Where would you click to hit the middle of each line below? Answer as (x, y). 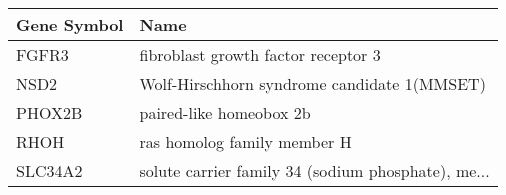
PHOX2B (49, 112)
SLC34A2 (49, 170)
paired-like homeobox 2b (225, 112)
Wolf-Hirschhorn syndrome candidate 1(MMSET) (312, 83)
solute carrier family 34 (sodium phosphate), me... (314, 170)
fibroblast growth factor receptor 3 (260, 54)
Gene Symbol (70, 24)
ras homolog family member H (245, 141)
